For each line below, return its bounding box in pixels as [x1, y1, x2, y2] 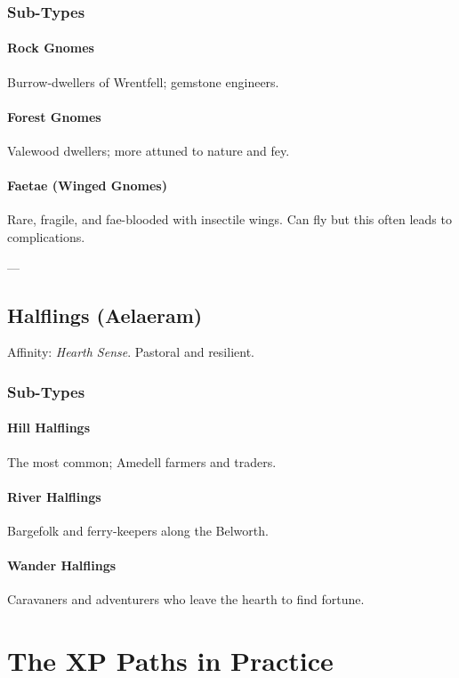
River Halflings [7, 487, 101, 505]
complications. [7, 228, 85, 246]
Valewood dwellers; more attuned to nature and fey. [7, 141, 290, 160]
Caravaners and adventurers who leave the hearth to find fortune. [7, 590, 365, 609]
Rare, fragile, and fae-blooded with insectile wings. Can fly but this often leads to [7, 210, 452, 229]
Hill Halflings [7, 418, 91, 437]
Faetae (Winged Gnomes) [7, 176, 167, 195]
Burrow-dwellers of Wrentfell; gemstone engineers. [7, 72, 279, 91]
